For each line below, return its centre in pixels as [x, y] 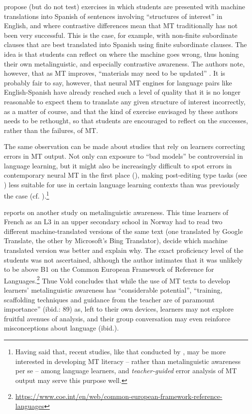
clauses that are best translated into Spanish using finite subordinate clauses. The [126, 44]
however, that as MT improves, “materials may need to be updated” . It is [115, 73]
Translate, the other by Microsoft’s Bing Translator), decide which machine [116, 240]
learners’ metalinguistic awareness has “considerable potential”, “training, [113, 290]
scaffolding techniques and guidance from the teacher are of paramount [109, 299]
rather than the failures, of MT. [51, 130]
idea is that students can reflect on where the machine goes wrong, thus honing [122, 54]
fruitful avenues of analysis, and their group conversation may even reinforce [117, 318]
